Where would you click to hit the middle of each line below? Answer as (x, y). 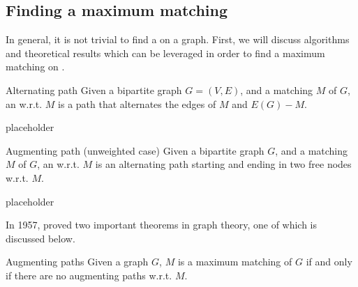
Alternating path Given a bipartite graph (94, 90)
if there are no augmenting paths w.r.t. (89, 275)
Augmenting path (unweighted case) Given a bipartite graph (135, 150)
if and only (329, 262)
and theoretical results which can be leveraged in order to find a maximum (165, 53)
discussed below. (40, 238)
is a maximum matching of (235, 262)
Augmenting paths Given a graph (77, 262)
